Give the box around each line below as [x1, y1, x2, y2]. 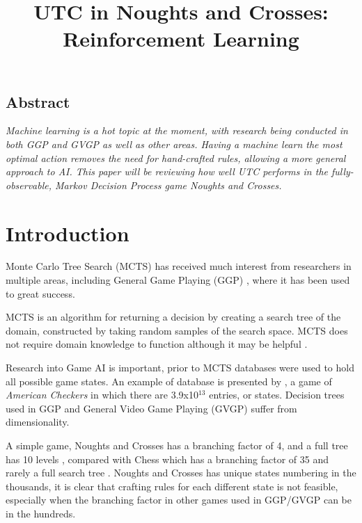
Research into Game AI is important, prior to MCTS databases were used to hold [6, 360, 354, 375]
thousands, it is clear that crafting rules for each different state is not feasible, [6, 478, 338, 493]
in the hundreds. [6, 506, 76, 520]
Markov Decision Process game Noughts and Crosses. [55, 177, 282, 192]
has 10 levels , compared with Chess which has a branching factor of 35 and [6, 451, 329, 466]
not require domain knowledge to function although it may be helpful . [6, 337, 308, 351]
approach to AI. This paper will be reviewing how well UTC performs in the [6, 164, 328, 179]
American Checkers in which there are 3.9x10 [6, 387, 198, 402]
